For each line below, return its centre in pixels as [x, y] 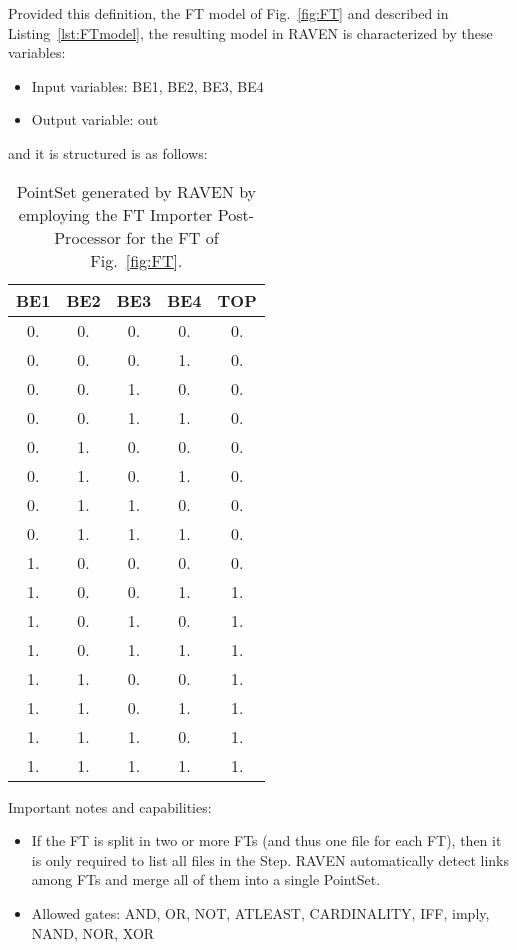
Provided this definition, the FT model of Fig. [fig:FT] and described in [228, 13]
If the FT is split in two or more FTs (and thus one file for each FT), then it [266, 840]
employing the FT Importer [115, 214]
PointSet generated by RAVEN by [136, 191]
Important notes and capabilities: [110, 806]
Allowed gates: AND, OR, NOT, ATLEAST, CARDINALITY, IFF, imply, [260, 912]
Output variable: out [95, 119]
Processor [87, 237]
